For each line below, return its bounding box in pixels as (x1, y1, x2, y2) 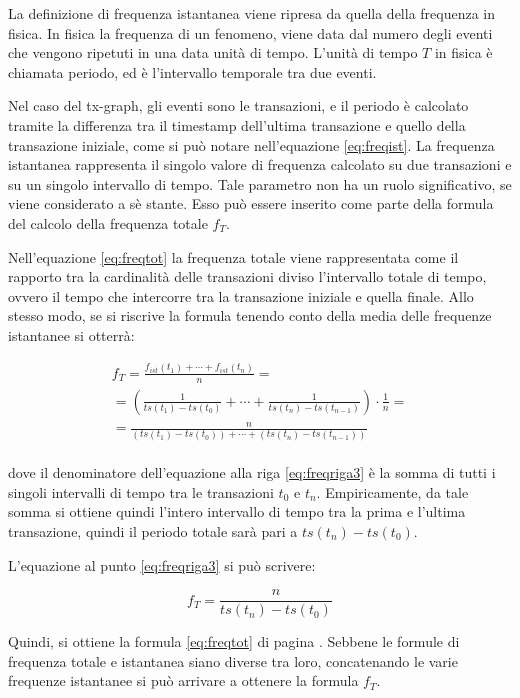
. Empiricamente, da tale (316, 481, 469, 502)
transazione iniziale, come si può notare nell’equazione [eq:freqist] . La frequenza (8, 134, 495, 155)
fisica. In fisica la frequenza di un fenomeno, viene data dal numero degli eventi (8, 22, 493, 43)
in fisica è (434, 42, 493, 63)
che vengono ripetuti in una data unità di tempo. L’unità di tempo (8, 42, 418, 63)
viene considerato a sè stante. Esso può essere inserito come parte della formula (8, 193, 494, 214)
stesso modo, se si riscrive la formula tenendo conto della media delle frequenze (8, 305, 492, 326)
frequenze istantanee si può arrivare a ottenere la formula (8, 670, 359, 691)
